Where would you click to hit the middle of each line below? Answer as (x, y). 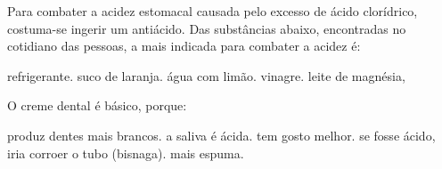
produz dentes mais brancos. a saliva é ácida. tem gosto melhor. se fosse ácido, (221, 135)
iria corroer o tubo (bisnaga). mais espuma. (126, 153)
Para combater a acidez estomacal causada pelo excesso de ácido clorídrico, (213, 11)
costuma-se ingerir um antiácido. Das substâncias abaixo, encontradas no (207, 28)
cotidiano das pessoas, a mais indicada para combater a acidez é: (184, 46)
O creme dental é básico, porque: (97, 105)
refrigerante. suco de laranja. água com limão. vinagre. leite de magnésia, (206, 75)
